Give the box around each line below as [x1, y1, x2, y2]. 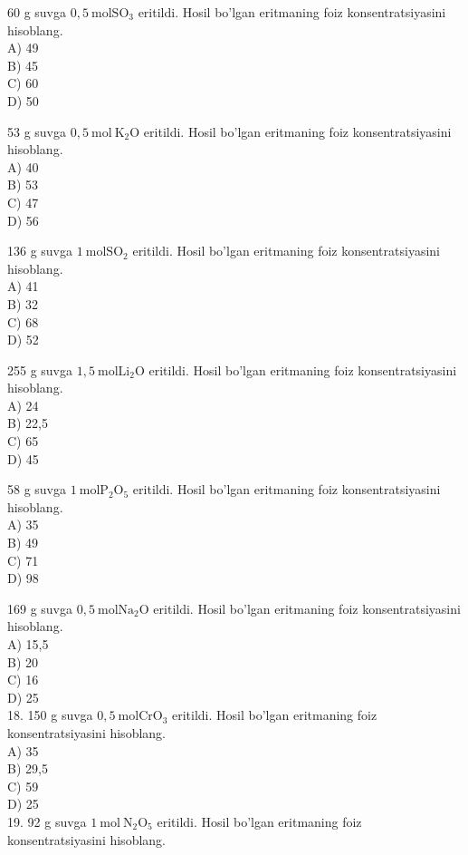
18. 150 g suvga [7, 705, 93, 724]
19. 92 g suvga [7, 811, 87, 831]
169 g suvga [7, 598, 73, 617]
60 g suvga [7, 3, 67, 21]
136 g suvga [7, 241, 73, 260]
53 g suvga [7, 121, 67, 141]
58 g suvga [7, 480, 67, 499]
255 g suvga [7, 360, 73, 379]
